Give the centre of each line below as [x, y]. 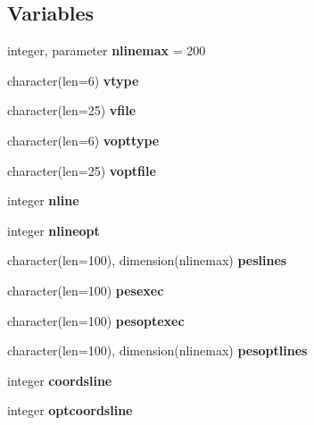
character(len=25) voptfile [82, 170]
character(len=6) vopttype [83, 140]
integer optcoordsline [70, 410]
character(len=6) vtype [73, 80]
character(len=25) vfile [72, 110]
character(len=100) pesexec [86, 290]
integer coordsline [60, 380]
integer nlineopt [54, 230]
